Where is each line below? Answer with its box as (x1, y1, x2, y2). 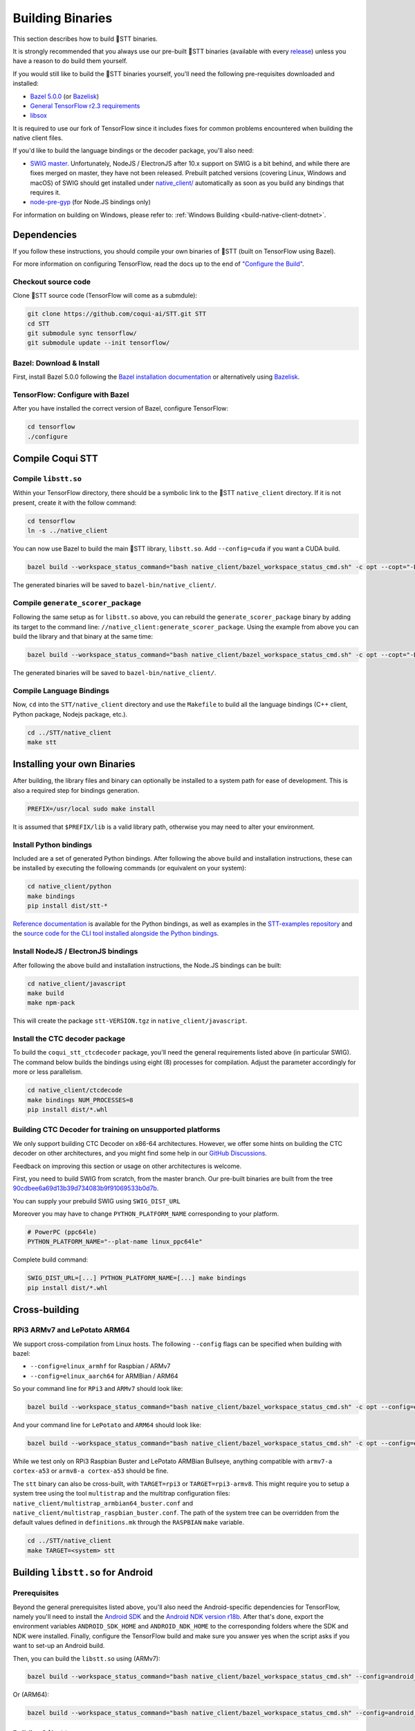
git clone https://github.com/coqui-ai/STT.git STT (27, 310, 207, 318)
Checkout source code (12, 277, 91, 287)
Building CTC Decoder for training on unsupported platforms (12, 1125, 221, 1135)
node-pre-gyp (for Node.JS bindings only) (30, 198, 151, 206)
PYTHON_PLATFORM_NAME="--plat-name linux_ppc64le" (27, 1238, 203, 1246)
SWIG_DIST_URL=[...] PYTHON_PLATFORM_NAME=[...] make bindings (27, 1274, 247, 1282)
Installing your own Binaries (12, 758, 136, 770)
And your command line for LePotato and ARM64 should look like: (12, 1421, 202, 1429)
